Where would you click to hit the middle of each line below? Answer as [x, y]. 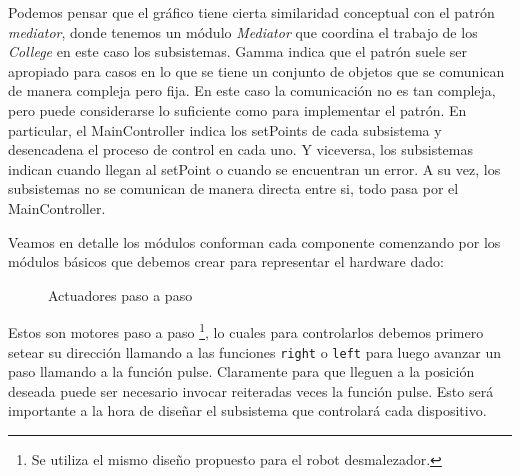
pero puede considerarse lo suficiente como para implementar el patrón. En [237, 109]
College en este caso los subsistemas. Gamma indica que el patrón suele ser [237, 51]
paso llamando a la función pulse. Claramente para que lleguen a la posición [241, 371]
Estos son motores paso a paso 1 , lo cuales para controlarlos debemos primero [246, 330]
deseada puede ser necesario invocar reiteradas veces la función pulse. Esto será [251, 390]
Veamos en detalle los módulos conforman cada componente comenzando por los [254, 241]
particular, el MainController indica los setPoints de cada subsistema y [225, 129]
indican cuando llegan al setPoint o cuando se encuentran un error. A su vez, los [254, 168]
